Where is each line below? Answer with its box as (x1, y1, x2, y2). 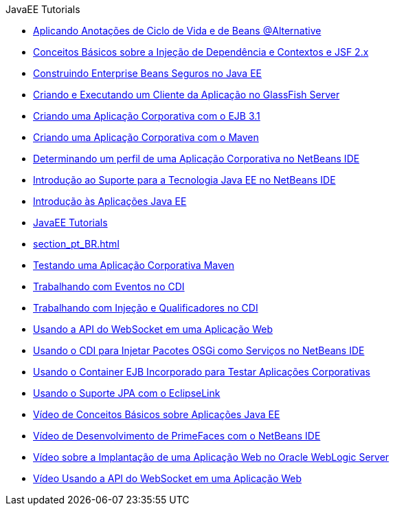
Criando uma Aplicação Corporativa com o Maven (33, 131, 259, 143)
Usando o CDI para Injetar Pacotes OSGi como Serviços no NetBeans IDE (33, 345, 365, 356)
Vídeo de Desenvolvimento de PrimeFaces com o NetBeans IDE (33, 430, 321, 442)
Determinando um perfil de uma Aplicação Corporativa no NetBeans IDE (33, 153, 360, 164)
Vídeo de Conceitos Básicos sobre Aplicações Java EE (33, 409, 280, 420)
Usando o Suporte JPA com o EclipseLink (33, 387, 221, 399)
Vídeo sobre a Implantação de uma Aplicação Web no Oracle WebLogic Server (33, 451, 390, 463)
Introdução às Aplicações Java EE (33, 195, 187, 207)
